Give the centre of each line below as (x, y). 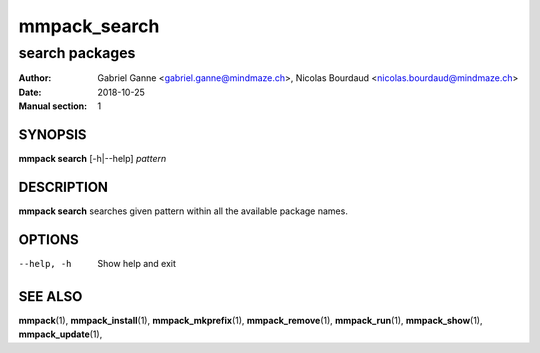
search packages (77, 53)
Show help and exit (137, 263)
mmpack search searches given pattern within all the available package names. (183, 211)
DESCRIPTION (63, 186)
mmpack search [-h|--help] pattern (92, 159)
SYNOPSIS (52, 134)
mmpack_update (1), (60, 334)
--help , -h (45, 263)
